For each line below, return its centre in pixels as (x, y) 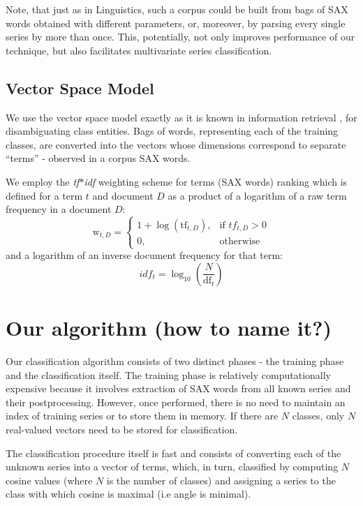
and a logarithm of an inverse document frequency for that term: (144, 255)
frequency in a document (59, 209)
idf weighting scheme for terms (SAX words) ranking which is (216, 181)
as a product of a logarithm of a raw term (257, 195)
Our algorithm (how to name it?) (169, 328)
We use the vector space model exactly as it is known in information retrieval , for (181, 117)
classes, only (318, 416)
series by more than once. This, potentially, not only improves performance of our (180, 37)
